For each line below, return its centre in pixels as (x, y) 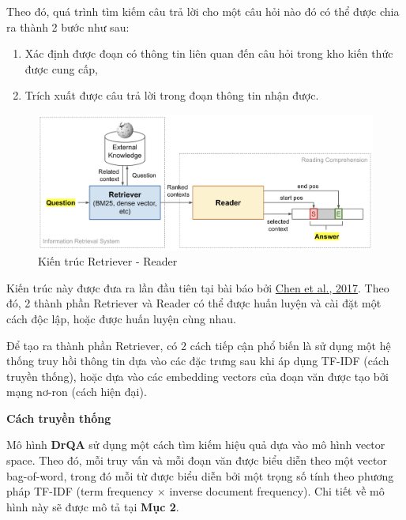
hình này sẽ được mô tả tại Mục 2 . (93, 506)
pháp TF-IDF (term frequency (80, 491)
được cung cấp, (61, 68)
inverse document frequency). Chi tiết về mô (277, 491)
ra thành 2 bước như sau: (68, 26)
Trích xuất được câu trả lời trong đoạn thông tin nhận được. (172, 95)
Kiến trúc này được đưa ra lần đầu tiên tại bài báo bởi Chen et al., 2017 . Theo (198, 287)
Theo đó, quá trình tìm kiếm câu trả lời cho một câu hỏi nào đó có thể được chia (203, 11)
